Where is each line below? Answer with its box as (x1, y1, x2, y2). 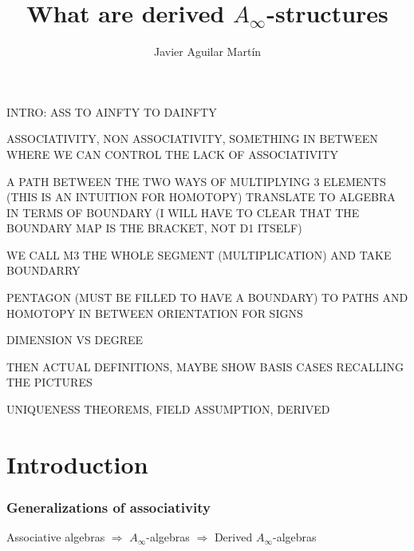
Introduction (6, 447, 148, 480)
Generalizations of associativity (6, 497, 211, 517)
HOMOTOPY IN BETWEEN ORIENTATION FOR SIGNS (6, 304, 303, 321)
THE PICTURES (6, 374, 93, 390)
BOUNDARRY (6, 262, 81, 279)
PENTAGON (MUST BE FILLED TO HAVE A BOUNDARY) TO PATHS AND (6, 289, 408, 306)
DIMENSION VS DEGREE (6, 331, 144, 348)
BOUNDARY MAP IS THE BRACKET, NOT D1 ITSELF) (6, 220, 302, 236)
